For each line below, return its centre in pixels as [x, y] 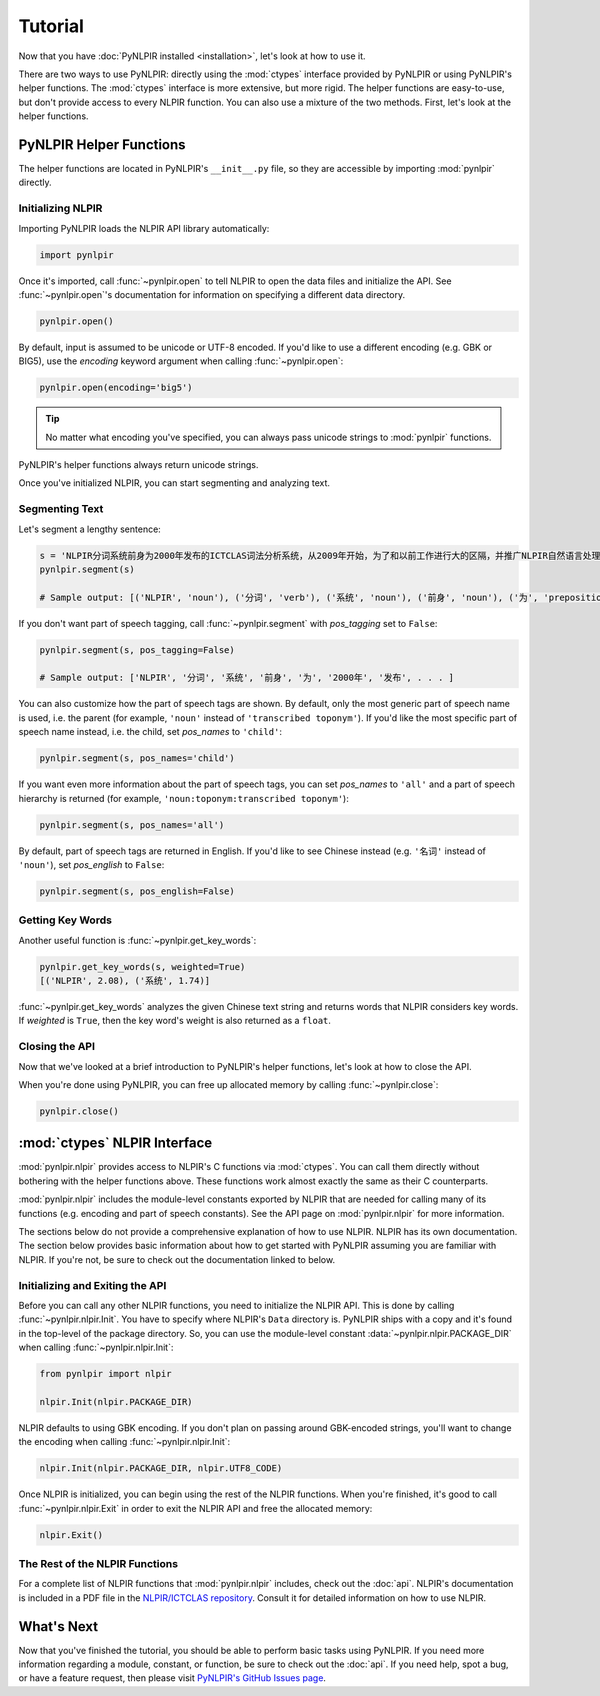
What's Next [58, 1626]
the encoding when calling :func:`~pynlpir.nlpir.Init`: [124, 1442]
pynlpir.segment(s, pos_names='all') [132, 824]
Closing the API [56, 1047]
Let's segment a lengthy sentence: [90, 529]
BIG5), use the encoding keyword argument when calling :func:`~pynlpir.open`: [181, 361]
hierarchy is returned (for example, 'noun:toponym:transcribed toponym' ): [183, 798]
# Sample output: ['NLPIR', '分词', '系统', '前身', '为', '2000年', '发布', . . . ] [247, 678]
